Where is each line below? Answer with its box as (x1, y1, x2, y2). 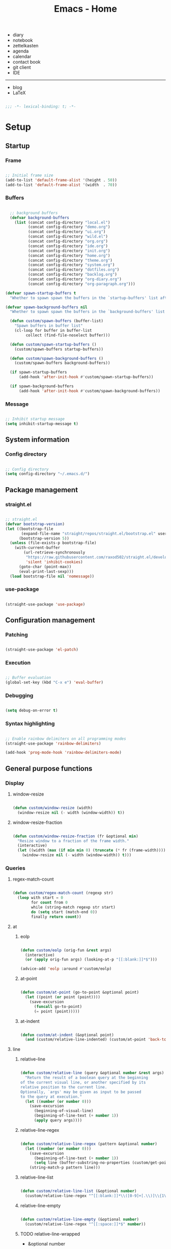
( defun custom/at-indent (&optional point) (20, 1032, 115, 1038)
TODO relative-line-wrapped (20, 1231, 80, 1237)
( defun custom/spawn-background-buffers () (10, 356, 103, 361)
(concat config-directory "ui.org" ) (27, 229, 106, 234)
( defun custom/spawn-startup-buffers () (10, 342, 97, 347)
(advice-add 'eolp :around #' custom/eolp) (20, 966, 112, 971)
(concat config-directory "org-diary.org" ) (27, 277, 122, 282)
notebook (12, 37, 33, 43)
